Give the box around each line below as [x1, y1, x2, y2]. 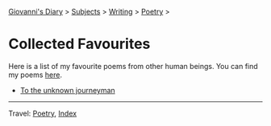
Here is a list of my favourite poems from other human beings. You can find [8, 61, 258, 71]
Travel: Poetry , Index [8, 108, 77, 118]
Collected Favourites [8, 35, 151, 53]
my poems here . [8, 70, 63, 79]
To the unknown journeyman [19, 85, 115, 95]
